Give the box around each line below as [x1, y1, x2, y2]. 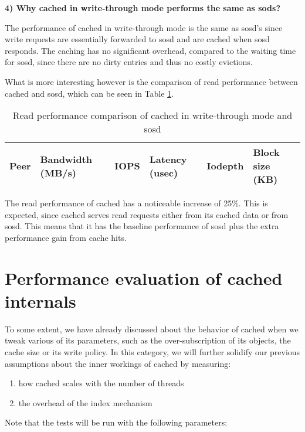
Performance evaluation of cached [5, 266, 283, 290]
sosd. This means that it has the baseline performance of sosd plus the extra [5, 220, 279, 232]
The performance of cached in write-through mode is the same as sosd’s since [5, 21, 283, 33]
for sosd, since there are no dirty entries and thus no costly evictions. [5, 56, 253, 68]
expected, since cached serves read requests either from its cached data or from [5, 208, 289, 220]
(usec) [149, 165, 178, 179]
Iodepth [206, 159, 244, 173]
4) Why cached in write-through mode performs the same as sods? [5, 2, 281, 13]
